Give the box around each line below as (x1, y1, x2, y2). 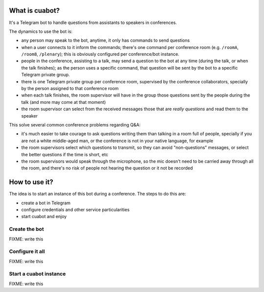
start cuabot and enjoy (21, 214, 67, 219)
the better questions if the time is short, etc (21, 151, 109, 157)
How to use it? (9, 178, 53, 186)
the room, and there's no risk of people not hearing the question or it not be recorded (21, 165, 193, 171)
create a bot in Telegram (21, 200, 71, 206)
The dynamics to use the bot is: (9, 28, 73, 34)
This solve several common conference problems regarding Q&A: (9, 122, 141, 127)
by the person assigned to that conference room (21, 86, 119, 92)
